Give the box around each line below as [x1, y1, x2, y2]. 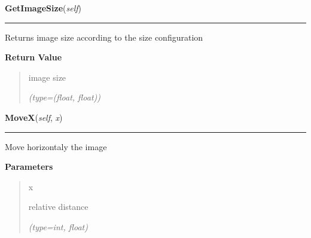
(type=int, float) [28, 220, 88, 233]
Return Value [5, 51, 62, 63]
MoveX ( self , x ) [5, 111, 63, 123]
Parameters [5, 160, 53, 173]
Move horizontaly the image [5, 140, 107, 152]
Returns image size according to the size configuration [5, 30, 203, 43]
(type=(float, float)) [28, 91, 101, 103]
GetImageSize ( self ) [5, 2, 81, 14]
